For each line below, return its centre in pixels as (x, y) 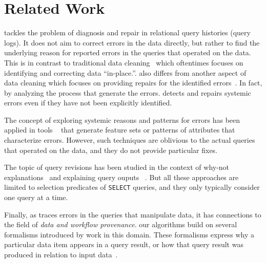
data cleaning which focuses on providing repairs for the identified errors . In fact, (133, 83)
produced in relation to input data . (61, 255)
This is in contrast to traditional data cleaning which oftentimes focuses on (124, 62)
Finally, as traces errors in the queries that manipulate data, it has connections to (133, 214)
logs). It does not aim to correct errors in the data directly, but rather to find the (132, 42)
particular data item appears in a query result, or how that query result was (124, 244)
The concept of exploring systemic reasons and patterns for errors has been (122, 119)
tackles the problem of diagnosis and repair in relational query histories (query (127, 32)
